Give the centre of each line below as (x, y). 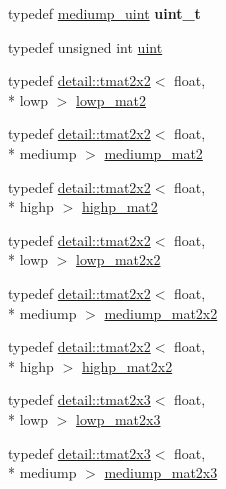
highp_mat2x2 (127, 365)
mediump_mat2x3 (161, 472)
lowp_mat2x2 (118, 259)
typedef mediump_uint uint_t (104, 13)
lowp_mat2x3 (118, 418)
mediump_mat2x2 (161, 312)
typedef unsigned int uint (85, 46)
